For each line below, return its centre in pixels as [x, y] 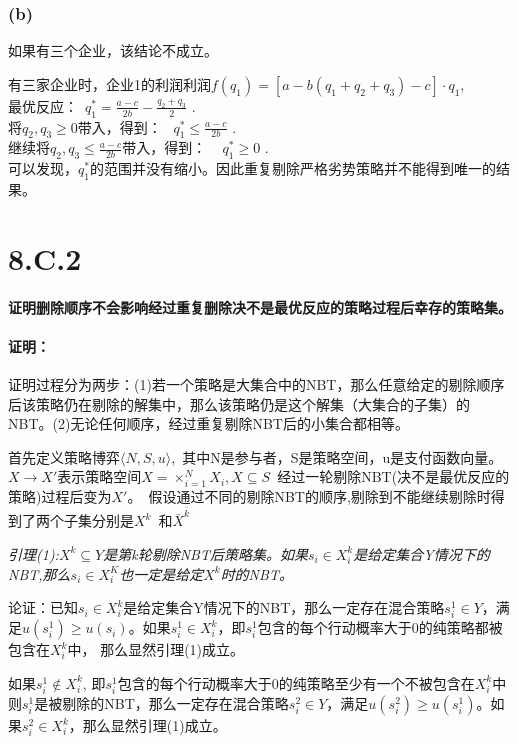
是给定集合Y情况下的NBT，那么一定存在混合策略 [284, 607]
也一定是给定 [161, 573]
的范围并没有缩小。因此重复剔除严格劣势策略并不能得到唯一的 [292, 168]
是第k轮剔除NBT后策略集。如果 [205, 553]
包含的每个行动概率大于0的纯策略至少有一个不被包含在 [296, 682]
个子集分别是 [91, 520]
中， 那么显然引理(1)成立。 [156, 649]
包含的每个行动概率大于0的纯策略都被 [380, 627]
